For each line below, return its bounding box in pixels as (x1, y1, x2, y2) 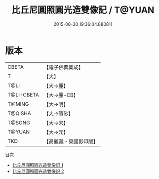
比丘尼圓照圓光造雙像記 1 (12, 162, 63, 168)
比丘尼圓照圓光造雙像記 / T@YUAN (11, 4, 155, 16)
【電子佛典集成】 (43, 64, 84, 71)
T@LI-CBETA (7, 91, 40, 98)
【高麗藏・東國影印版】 (43, 138, 99, 145)
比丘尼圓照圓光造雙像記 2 (12, 168, 64, 174)
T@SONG (7, 119, 31, 126)
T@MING (7, 100, 29, 107)
